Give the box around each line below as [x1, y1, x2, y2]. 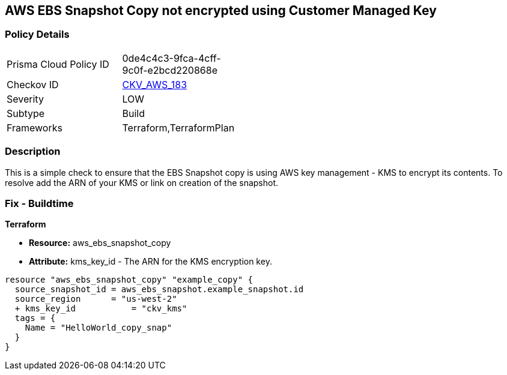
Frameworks [7, 121, 62, 134]
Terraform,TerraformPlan [122, 121, 235, 134]
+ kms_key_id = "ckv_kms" [14, 304, 187, 314]
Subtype [7, 107, 45, 119]
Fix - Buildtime [5, 197, 74, 209]
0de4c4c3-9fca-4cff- [122, 52, 221, 64]
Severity [7, 92, 44, 105]
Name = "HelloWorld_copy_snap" [25, 323, 172, 333]
